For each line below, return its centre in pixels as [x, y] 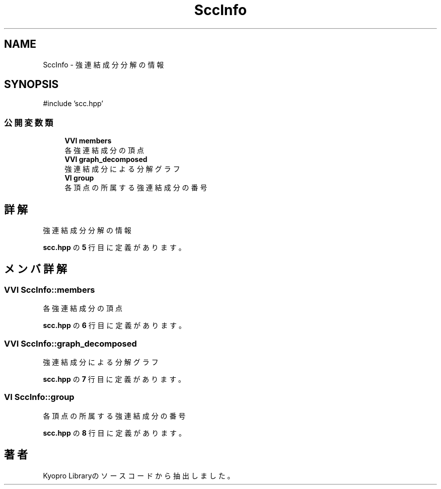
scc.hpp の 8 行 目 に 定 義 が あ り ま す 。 [115, 433]
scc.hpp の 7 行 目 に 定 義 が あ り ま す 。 [114, 379]
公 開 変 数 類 [29, 123]
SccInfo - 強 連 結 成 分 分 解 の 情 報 [103, 64]
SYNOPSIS [31, 85]
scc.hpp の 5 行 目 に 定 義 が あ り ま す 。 [114, 248]
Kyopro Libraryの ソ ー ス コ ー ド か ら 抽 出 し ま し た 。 [139, 475]
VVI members [88, 141]
